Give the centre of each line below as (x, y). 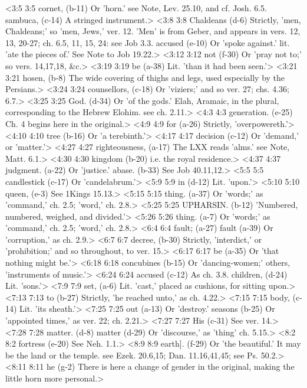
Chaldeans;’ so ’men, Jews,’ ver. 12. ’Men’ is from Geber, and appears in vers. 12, (153, 31)
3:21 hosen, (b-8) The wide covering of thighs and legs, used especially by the (145, 77)
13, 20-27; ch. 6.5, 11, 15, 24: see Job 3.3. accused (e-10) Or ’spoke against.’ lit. (148, 42)
